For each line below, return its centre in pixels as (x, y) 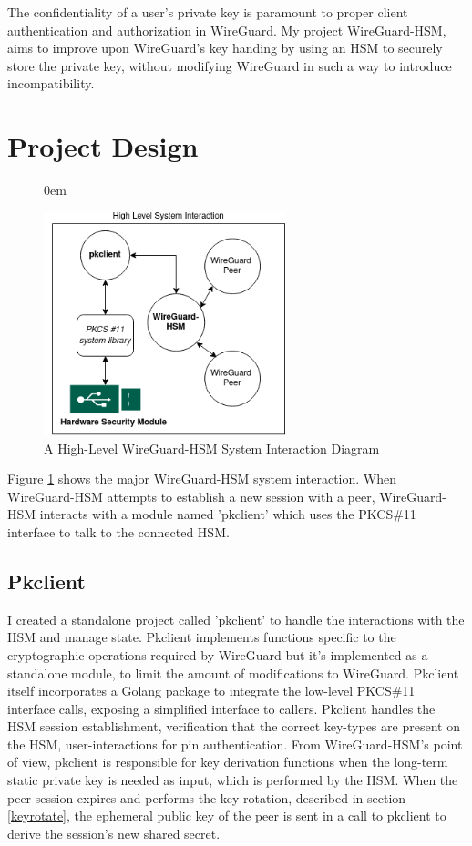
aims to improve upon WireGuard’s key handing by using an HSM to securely (225, 48)
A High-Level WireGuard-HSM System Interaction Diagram (212, 448)
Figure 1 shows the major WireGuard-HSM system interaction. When (202, 479)
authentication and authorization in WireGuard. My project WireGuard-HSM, (227, 30)
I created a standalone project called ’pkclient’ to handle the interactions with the (236, 619)
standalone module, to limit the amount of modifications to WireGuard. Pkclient (233, 673)
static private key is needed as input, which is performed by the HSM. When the (233, 780)
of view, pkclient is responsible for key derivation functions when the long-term (228, 762)
